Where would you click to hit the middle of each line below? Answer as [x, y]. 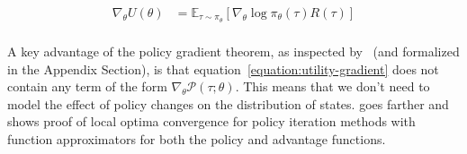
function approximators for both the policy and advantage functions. [197, 138]
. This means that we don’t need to [332, 86]
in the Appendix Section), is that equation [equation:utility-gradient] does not [223, 68]
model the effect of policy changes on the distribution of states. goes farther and [228, 103]
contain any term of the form [87, 86]
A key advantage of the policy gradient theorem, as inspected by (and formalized [233, 51]
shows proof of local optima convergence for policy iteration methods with [211, 121]
